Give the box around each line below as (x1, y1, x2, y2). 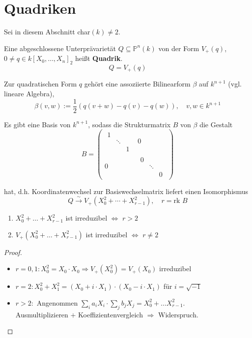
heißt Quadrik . (75, 53, 123, 63)
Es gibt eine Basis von (4, 119, 71, 129)
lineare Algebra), (4, 88, 55, 99)
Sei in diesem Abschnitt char (4, 27, 90, 37)
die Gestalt (199, 119, 233, 129)
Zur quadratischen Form (4, 79, 77, 89)
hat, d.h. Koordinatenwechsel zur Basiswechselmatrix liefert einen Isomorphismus (4, 186, 249, 196)
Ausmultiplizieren (15, 309, 68, 319)
